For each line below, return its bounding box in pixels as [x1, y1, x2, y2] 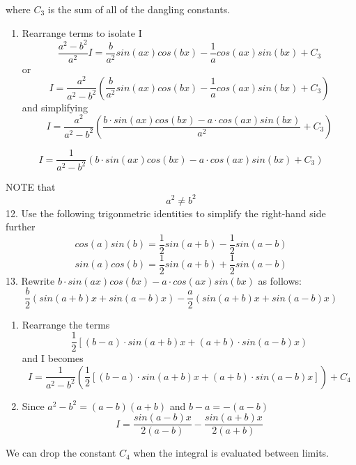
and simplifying [22, 100, 88, 114]
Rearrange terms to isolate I [22, 25, 142, 40]
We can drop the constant [6, 446, 116, 460]
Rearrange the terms [22, 317, 110, 331]
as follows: [258, 273, 302, 287]
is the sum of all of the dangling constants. [47, 2, 231, 16]
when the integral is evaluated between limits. [133, 446, 329, 460]
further [6, 219, 36, 234]
